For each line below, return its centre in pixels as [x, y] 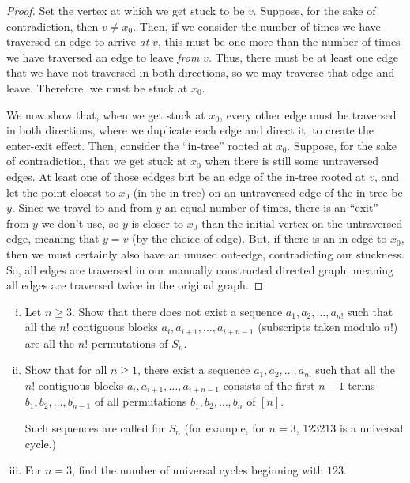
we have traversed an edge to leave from [103, 57]
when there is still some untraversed [292, 161]
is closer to [158, 223]
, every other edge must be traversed [308, 114]
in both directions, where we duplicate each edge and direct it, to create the [190, 130]
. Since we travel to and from [82, 208]
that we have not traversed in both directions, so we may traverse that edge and [201, 72]
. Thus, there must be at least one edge [303, 57]
